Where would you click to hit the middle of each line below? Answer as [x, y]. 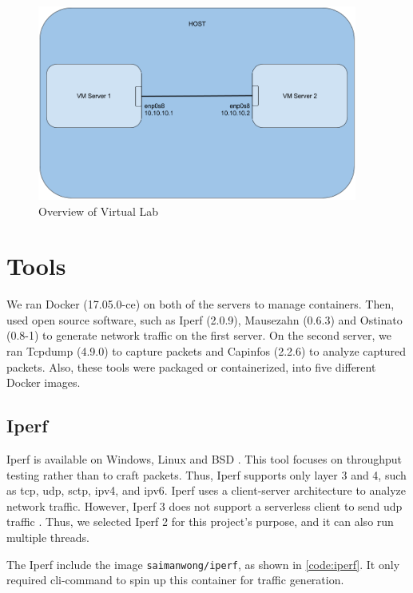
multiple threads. [48, 537]
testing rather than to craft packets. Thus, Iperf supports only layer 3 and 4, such [206, 474]
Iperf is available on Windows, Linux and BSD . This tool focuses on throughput [204, 459]
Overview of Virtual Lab [99, 211]
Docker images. [44, 382]
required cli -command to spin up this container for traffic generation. [175, 580]
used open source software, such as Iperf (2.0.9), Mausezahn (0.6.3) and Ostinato [205, 319]
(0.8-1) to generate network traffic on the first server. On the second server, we [199, 335]
